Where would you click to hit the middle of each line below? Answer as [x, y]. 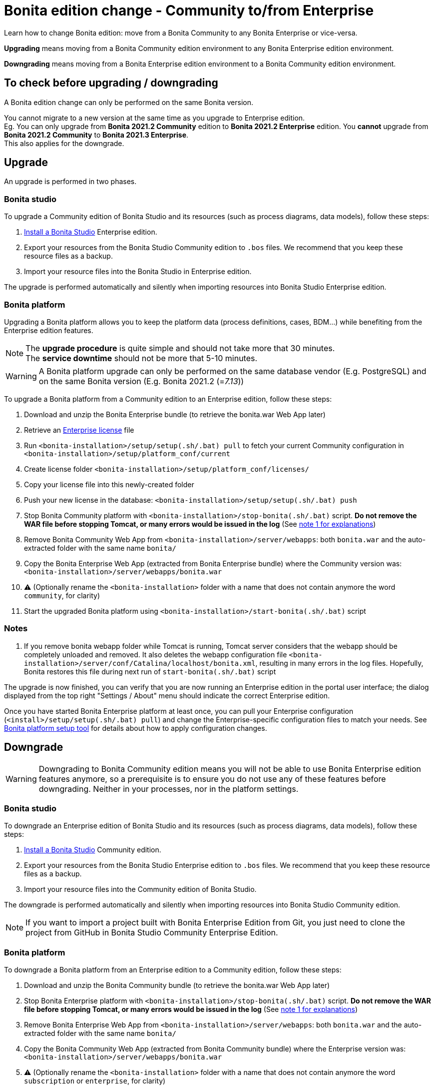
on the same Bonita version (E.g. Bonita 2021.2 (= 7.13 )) [141, 381]
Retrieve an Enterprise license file [79, 430]
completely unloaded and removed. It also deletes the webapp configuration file [156, 654]
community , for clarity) [62, 595]
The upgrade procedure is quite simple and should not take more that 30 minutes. [180, 348]
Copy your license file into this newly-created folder [109, 484]
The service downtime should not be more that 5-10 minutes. [142, 358]
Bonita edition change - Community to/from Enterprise [189, 11]
